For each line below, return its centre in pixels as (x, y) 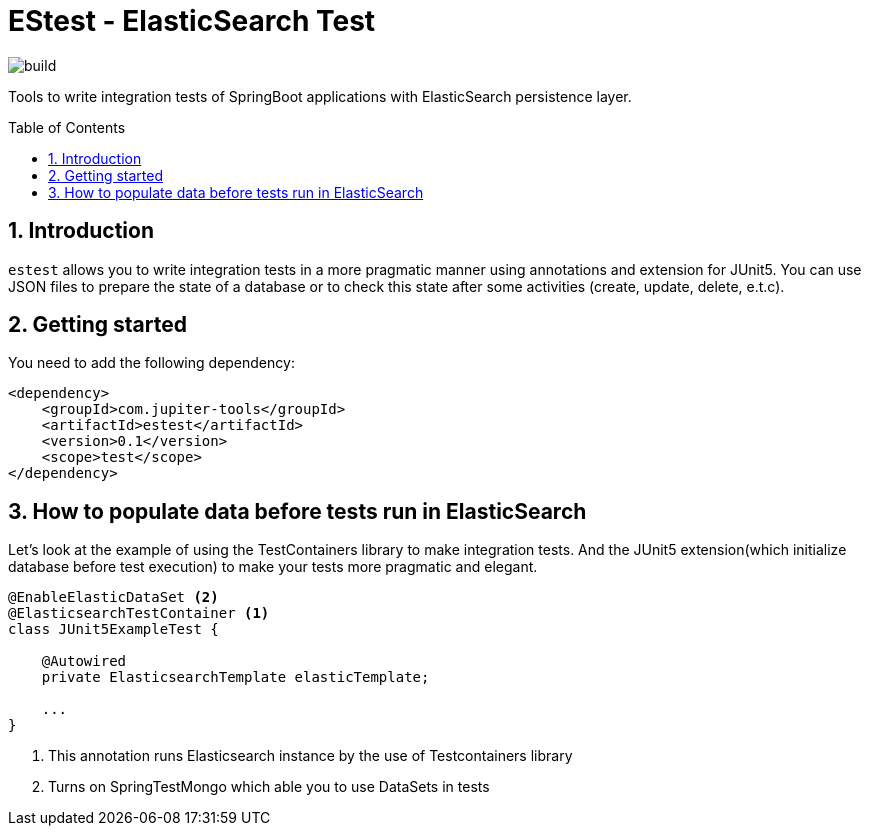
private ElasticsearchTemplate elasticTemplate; (235, 677)
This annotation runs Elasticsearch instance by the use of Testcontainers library (310, 756)
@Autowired (84, 661)
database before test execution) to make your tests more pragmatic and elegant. (273, 567)
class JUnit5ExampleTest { (113, 629)
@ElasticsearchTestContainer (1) (139, 613)
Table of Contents (67, 127)
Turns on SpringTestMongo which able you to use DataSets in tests (269, 787)
